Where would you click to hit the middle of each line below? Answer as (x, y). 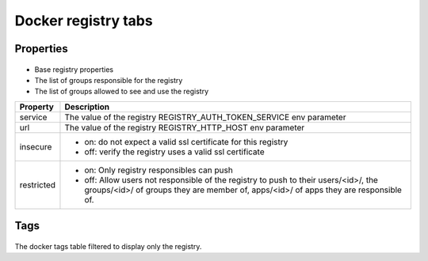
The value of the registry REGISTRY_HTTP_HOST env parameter (185, 127)
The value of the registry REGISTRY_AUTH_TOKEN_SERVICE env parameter (205, 117)
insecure (36, 146)
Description (87, 107)
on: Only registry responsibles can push (159, 170)
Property (37, 107)
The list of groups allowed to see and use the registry (122, 92)
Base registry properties (74, 69)
